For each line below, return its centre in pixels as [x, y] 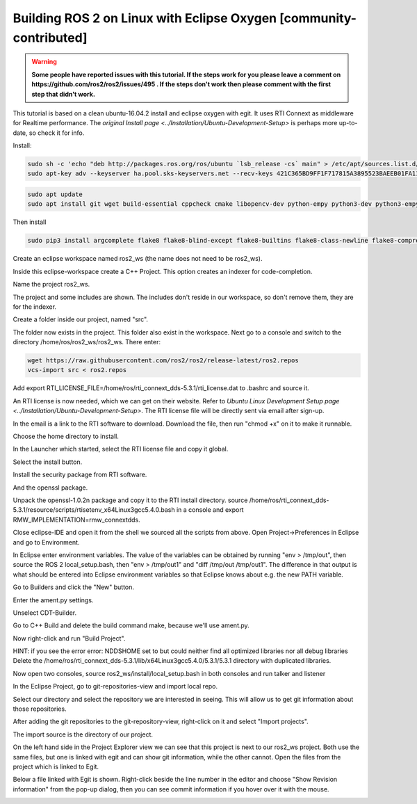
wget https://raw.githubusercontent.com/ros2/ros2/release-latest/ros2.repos [163, 361]
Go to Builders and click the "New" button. [74, 587]
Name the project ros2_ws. [51, 284]
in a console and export [210, 510]
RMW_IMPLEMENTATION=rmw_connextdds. [76, 520]
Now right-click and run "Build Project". [69, 638]
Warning [44, 62]
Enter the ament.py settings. [53, 600]
